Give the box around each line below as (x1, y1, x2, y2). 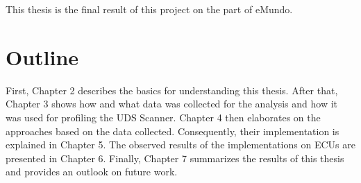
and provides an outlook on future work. (6, 164, 178, 179)
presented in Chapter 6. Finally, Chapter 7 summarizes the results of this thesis (6, 150, 344, 165)
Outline (6, 42, 79, 71)
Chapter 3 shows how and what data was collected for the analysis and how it (6, 96, 337, 111)
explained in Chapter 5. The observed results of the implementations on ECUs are (6, 137, 355, 152)
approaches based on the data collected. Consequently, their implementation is (6, 123, 339, 138)
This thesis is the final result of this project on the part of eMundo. (6, 2, 293, 16)
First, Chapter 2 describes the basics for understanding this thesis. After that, (6, 82, 338, 97)
